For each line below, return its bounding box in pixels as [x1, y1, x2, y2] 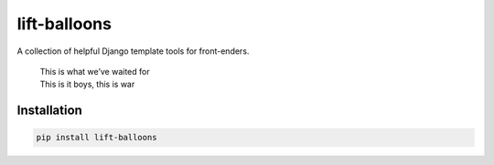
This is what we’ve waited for [39, 66, 150, 77]
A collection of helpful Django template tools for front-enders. [16, 46, 250, 57]
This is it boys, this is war [39, 78, 135, 90]
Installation [16, 103, 82, 119]
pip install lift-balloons [36, 132, 157, 143]
